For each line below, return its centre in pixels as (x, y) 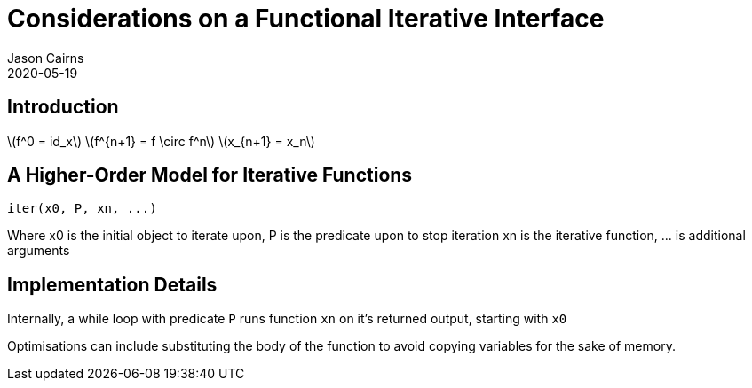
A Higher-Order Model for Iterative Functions (210, 175)
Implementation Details (112, 284)
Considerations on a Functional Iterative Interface (306, 19)
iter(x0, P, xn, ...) (82, 209)
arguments (39, 251)
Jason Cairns (46, 58)
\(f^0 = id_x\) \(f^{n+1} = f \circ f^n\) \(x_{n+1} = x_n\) (161, 141)
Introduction (63, 107)
